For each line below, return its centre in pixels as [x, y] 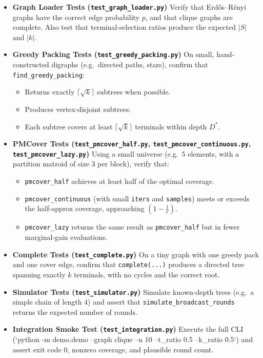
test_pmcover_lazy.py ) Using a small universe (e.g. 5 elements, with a [126, 153]
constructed [31, 64]
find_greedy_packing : [48, 74]
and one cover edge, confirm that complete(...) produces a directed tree [128, 264]
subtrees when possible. [134, 92]
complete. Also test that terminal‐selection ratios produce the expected [124, 27]
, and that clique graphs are [189, 17]
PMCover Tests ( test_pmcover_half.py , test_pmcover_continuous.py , [132, 144]
